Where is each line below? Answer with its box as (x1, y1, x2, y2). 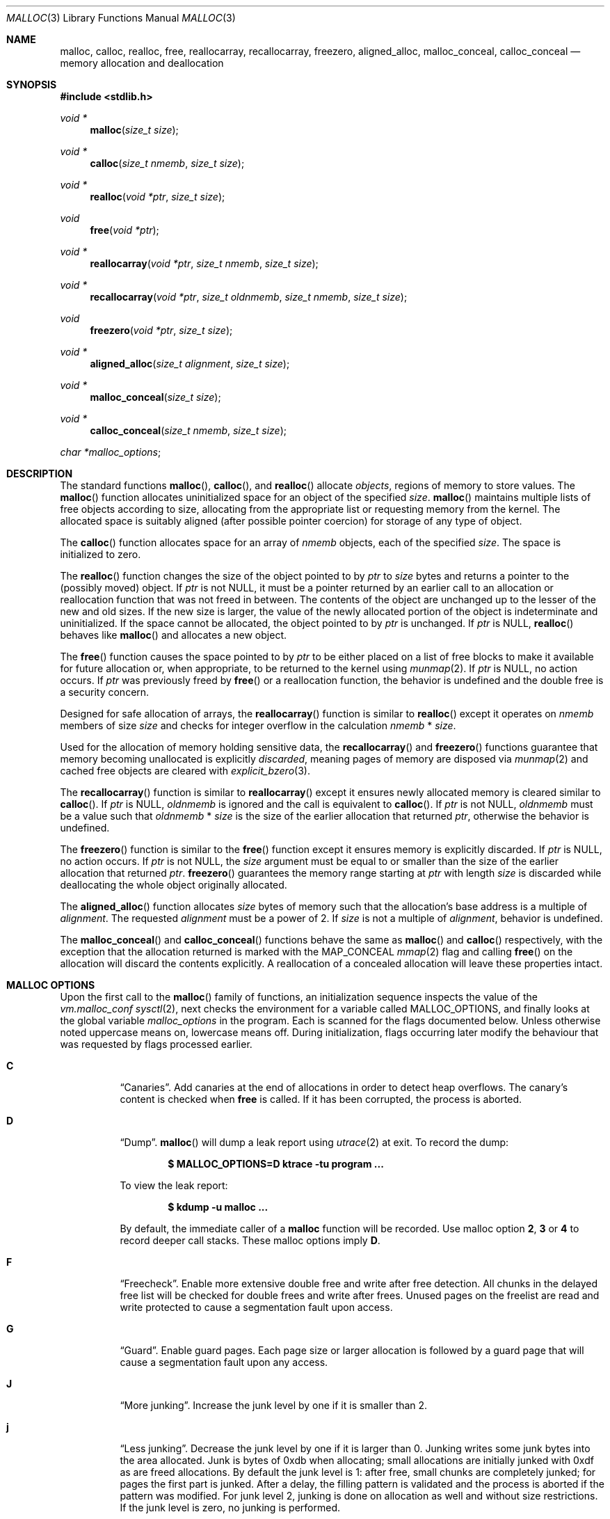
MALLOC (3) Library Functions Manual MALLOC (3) (6, 12, 236, 24)
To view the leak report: (120, 1179, 228, 1191)
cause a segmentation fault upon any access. (120, 1356, 328, 1368)
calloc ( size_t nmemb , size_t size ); (90, 157, 245, 169)
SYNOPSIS (6, 79, 57, 90)
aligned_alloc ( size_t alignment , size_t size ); (90, 358, 290, 369)
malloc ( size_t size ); (90, 124, 179, 136)
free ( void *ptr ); (90, 224, 159, 236)
